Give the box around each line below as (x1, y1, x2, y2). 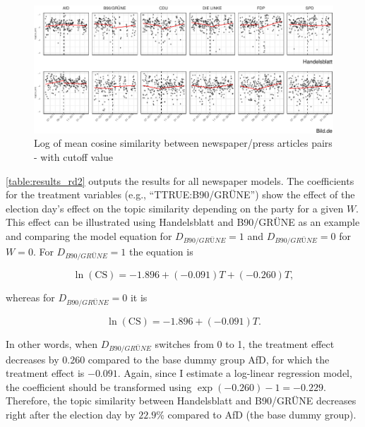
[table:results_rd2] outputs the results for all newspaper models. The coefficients (6, 173, 354, 188)
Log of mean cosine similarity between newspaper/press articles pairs (34, 136, 333, 150)
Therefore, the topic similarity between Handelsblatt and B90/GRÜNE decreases (6, 393, 357, 408)
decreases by (6, 351, 59, 366)
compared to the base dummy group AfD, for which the (88, 351, 330, 366)
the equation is (129, 244, 193, 259)
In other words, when (6, 336, 98, 351)
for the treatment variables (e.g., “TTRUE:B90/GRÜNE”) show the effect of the (6, 187, 355, 202)
